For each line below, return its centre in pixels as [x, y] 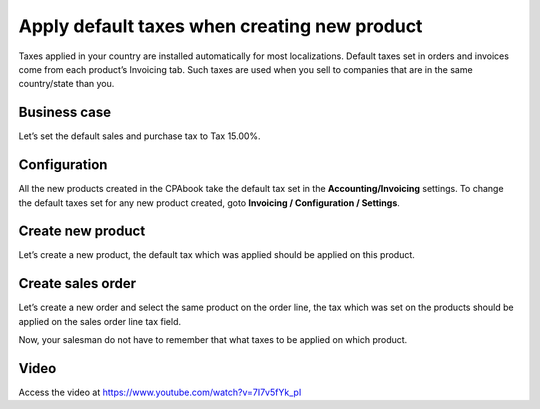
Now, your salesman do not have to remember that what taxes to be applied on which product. [213, 340]
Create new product [82, 231]
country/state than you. [66, 84]
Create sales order [77, 283]
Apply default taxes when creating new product [220, 26]
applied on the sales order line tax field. [100, 321]
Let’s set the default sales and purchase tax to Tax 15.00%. [139, 136]
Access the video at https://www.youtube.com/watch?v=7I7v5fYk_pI [160, 392]
